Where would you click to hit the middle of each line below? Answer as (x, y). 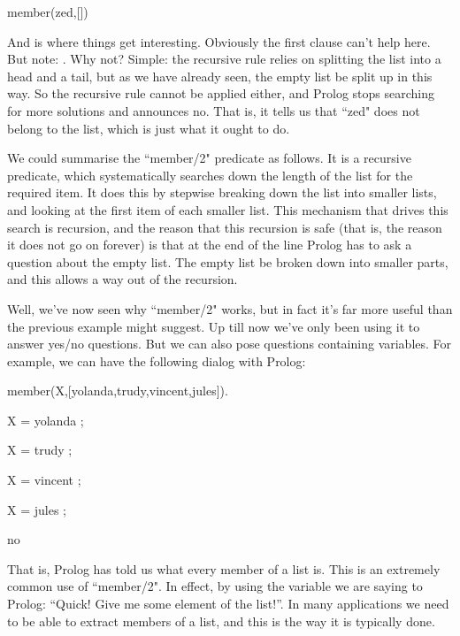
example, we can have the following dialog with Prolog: (157, 360)
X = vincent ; (44, 480)
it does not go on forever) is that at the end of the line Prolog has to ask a (210, 245)
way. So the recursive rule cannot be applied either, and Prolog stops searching (221, 93)
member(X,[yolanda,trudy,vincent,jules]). (118, 391)
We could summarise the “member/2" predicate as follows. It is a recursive (209, 158)
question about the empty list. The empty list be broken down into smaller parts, (228, 261)
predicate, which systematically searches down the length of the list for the (210, 175)
